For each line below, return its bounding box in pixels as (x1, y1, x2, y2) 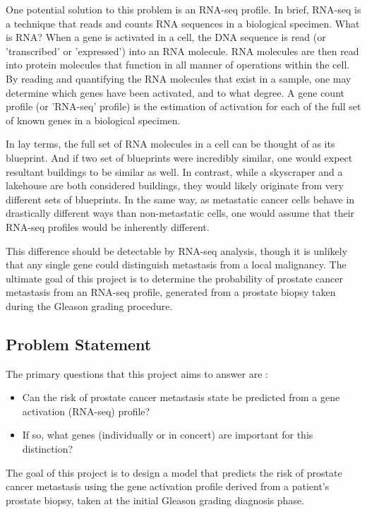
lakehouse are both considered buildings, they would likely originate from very (6, 178, 344, 193)
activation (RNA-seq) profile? (22, 403, 150, 418)
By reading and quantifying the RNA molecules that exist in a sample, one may (6, 71, 351, 85)
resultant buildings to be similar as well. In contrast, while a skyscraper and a (6, 164, 343, 179)
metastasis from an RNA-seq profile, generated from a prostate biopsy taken (6, 285, 336, 299)
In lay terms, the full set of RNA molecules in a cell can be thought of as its (6, 136, 335, 151)
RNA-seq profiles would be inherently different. (6, 219, 210, 234)
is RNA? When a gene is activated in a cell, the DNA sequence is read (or (6, 30, 326, 44)
